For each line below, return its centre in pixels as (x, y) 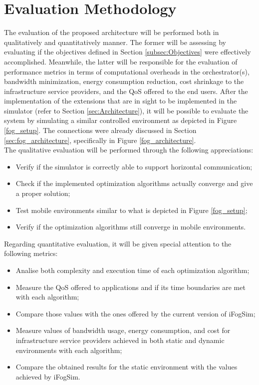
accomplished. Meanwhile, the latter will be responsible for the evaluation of (121, 61)
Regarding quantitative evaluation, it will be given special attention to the (118, 243)
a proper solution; (43, 193)
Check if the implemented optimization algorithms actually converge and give (134, 183)
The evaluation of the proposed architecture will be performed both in (112, 32)
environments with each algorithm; (69, 350)
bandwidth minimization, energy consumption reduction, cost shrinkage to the (124, 81)
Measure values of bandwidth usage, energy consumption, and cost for (123, 330)
